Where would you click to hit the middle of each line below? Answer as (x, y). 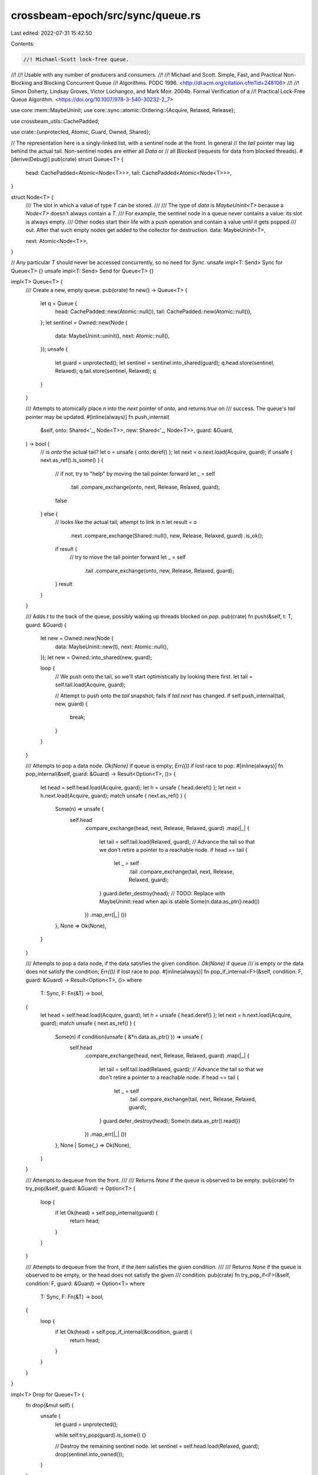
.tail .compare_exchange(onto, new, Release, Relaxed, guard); (159, 571)
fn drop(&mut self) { (50, 1405)
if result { (66, 549)
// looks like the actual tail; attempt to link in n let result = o (126, 522)
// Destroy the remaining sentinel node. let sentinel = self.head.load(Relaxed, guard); (157, 1446)
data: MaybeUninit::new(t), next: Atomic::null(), (112, 647)
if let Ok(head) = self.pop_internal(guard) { (107, 1212)
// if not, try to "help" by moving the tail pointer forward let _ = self (135, 473)
